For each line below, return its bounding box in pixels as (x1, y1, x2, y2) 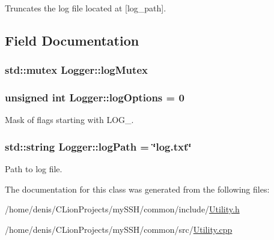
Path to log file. (5, 163, 62, 175)
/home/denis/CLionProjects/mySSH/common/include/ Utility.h (5, 203, 240, 215)
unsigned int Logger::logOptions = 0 (5, 90, 184, 105)
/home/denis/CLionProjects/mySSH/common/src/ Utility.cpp (5, 223, 233, 236)
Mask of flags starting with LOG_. (5, 113, 134, 126)
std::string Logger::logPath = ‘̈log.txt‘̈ (5, 139, 192, 154)
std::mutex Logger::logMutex (5, 62, 148, 77)
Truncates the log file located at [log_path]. (5, 2, 166, 14)
